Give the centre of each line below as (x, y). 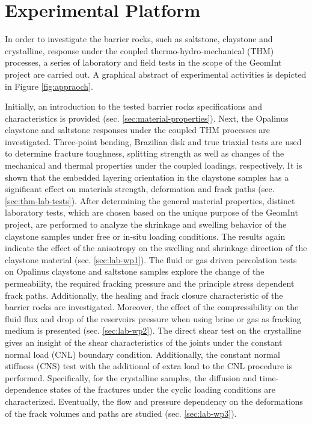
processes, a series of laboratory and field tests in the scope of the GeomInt (143, 62)
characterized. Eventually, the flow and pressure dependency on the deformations (154, 401)
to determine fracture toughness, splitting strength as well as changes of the (145, 153)
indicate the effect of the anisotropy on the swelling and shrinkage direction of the (156, 248)
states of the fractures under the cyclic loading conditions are (163, 389)
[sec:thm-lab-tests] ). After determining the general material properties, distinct (150, 200)
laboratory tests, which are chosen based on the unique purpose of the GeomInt (151, 212)
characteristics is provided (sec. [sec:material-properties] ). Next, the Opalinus (147, 118)
